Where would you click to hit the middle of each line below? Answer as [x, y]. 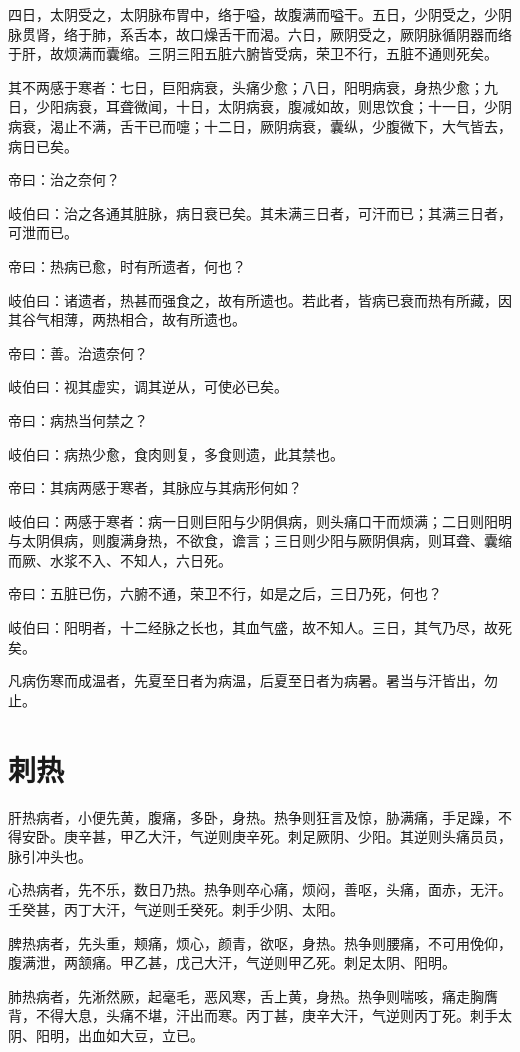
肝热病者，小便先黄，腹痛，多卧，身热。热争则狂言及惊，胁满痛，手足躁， [253, 816]
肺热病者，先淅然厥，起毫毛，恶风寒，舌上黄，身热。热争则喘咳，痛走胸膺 [253, 995]
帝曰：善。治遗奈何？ [78, 352]
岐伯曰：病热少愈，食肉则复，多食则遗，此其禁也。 [176, 453]
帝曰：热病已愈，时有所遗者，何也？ [127, 265]
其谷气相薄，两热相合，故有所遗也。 [127, 319]
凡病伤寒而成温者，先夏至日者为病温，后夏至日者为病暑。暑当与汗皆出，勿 [253, 680]
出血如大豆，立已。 [140, 1034]
